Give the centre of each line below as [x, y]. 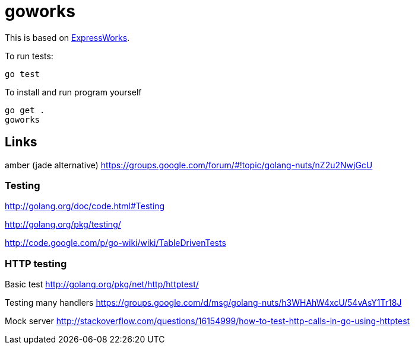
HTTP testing [36, 263]
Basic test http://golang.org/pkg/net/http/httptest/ [102, 284]
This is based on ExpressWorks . [67, 37]
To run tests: [29, 56]
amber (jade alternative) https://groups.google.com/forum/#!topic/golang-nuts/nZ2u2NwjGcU [189, 165]
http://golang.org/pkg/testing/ [63, 225]
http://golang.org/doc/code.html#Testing [85, 206]
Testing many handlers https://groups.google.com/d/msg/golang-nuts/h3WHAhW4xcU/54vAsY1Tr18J [203, 303]
